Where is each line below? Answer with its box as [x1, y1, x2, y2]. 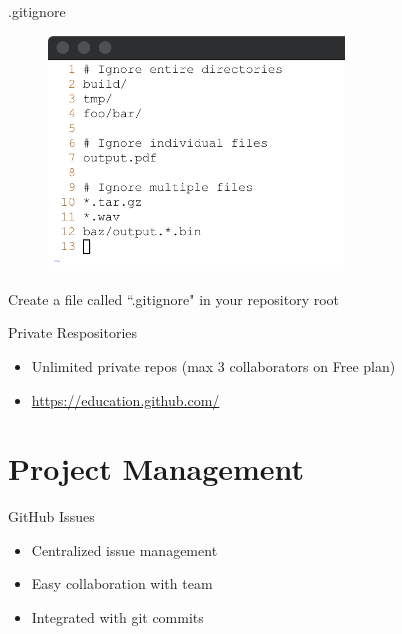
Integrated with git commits [31, 607, 204, 627]
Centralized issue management [31, 539, 218, 560]
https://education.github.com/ [31, 389, 220, 410]
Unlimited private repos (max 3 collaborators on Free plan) [31, 355, 396, 376]
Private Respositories [8, 322, 138, 343]
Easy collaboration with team [31, 573, 213, 594]
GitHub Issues [8, 506, 95, 527]
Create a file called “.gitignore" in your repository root [8, 288, 340, 309]
